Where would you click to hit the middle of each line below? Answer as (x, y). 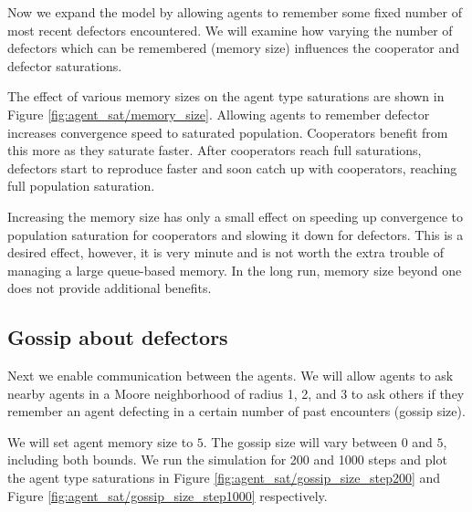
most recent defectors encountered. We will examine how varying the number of (230, 30)
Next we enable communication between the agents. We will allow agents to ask (231, 376)
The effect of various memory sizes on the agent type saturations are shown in (226, 96)
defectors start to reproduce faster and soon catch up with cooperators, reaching (232, 167)
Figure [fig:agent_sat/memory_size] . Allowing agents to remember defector (219, 114)
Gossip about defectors (118, 337)
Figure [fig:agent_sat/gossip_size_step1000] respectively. (168, 495)
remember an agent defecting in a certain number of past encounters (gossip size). (236, 411)
